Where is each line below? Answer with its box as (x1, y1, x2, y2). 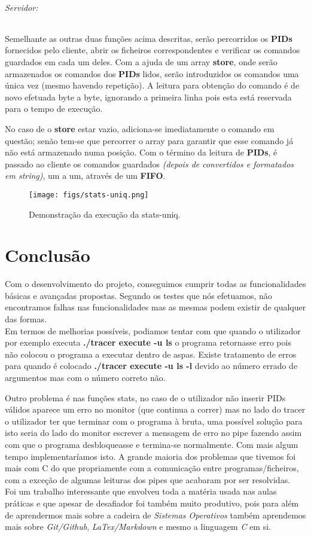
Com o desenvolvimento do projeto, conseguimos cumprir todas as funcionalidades (5, 277, 306, 290)
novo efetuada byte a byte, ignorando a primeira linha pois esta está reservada (5, 90, 292, 103)
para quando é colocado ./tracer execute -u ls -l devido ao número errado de (5, 359, 298, 372)
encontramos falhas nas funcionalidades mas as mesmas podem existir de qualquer (5, 301, 306, 313)
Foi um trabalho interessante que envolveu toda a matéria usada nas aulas (5, 485, 277, 498)
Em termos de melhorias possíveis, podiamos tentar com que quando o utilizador (5, 324, 301, 337)
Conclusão (5, 243, 90, 267)
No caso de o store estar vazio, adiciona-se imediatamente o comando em (5, 122, 275, 135)
